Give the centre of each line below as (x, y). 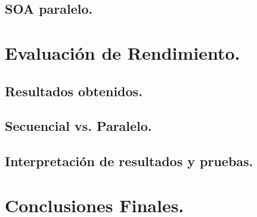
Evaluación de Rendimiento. (123, 52)
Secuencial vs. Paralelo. (78, 126)
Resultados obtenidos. (74, 91)
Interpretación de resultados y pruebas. (129, 161)
